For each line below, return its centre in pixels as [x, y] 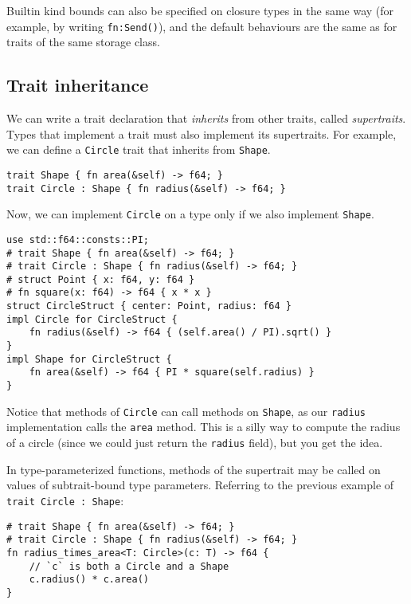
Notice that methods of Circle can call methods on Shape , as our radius [186, 411]
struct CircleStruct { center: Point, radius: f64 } [149, 306]
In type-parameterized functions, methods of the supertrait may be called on [194, 469]
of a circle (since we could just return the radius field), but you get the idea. [195, 443]
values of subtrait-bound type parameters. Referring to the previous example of [200, 485]
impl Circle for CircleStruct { [92, 319]
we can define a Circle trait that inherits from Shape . [139, 149]
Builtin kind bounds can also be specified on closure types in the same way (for [200, 10]
